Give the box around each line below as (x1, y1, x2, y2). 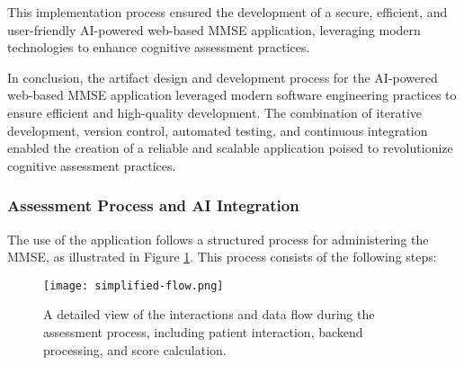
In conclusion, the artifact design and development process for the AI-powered (7, 67, 438, 86)
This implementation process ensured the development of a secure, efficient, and (7, 3, 448, 21)
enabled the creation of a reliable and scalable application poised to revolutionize (7, 138, 453, 157)
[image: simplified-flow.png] (43, 279, 224, 292)
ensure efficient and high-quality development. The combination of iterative (7, 102, 422, 121)
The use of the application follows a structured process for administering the (7, 229, 429, 248)
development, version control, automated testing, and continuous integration (7, 120, 428, 139)
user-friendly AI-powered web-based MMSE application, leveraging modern (7, 20, 421, 39)
